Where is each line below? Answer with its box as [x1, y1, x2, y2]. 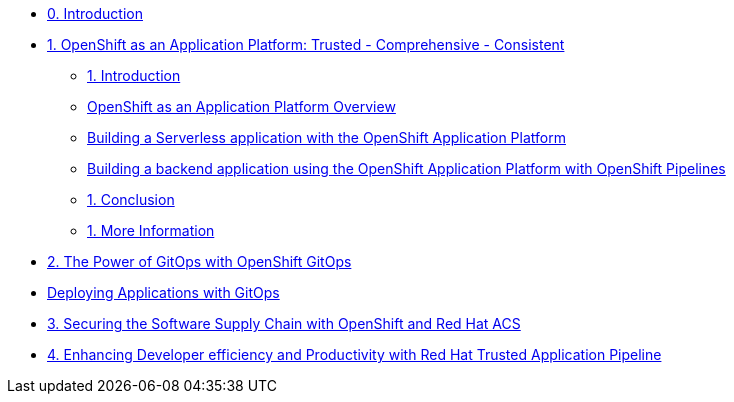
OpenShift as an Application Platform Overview [87, 98, 396, 115]
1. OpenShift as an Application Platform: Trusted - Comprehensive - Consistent [47, 36, 565, 53]
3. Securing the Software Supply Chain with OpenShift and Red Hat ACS [47, 315, 521, 332]
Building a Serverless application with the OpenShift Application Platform [87, 129, 566, 146]
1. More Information [87, 222, 215, 239]
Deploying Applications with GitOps [47, 284, 280, 301]
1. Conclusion [87, 191, 175, 208]
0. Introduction [47, 5, 143, 22]
